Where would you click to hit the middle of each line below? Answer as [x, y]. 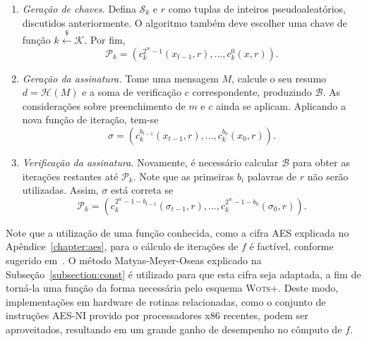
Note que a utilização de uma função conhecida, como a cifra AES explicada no [178, 232]
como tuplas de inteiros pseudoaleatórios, [257, 8]
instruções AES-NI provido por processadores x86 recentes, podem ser [157, 315]
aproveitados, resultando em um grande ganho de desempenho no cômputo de [174, 329]
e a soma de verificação [132, 92]
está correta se [142, 190]
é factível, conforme [291, 246]
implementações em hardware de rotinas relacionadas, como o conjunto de [166, 301]
